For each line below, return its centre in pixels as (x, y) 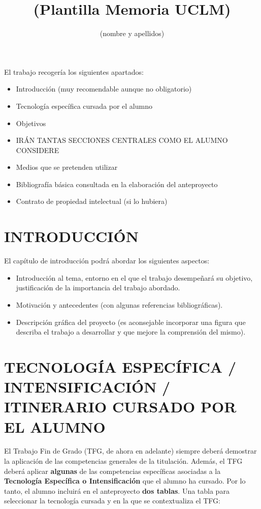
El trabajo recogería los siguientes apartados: (74, 71)
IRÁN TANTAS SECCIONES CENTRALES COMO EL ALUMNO (122, 140)
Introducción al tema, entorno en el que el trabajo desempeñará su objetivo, (134, 277)
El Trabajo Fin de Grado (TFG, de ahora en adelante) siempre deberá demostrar (130, 451)
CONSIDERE (38, 150)
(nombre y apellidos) (132, 33)
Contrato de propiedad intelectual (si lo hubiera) (92, 201)
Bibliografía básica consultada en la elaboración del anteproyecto (117, 184)
